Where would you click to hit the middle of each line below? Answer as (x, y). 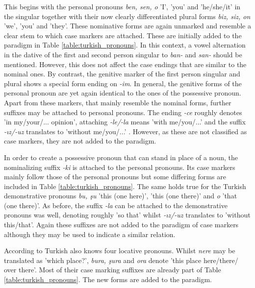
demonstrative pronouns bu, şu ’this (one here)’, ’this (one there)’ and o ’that (121, 196)
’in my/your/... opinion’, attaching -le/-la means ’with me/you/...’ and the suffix (125, 122)
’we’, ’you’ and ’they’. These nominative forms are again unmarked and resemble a (127, 26)
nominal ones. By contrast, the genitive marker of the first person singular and (122, 74)
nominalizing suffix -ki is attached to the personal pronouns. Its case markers (120, 167)
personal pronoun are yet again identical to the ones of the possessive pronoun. (123, 93)
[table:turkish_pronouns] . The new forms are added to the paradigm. (108, 279)
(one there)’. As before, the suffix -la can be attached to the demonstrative (116, 205)
